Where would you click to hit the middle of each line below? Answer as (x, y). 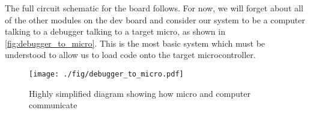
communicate (53, 105)
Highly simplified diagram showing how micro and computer (140, 93)
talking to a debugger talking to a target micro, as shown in (115, 31)
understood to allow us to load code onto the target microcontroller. (130, 55)
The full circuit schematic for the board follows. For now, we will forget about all (154, 8)
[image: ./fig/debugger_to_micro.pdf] (106, 74)
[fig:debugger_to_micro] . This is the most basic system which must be (135, 43)
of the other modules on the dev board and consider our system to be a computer (155, 19)
